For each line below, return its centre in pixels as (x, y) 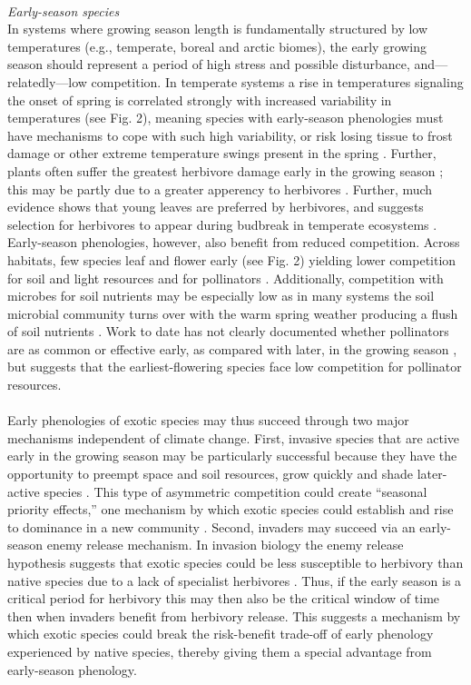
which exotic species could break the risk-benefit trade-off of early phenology (221, 634)
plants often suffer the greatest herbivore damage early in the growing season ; (226, 170)
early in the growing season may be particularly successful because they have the (232, 456)
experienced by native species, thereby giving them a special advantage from (220, 651)
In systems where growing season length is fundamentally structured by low (218, 29)
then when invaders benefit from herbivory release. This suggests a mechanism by (234, 616)
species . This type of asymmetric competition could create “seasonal (235, 491)
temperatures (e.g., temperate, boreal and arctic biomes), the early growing (217, 46)
